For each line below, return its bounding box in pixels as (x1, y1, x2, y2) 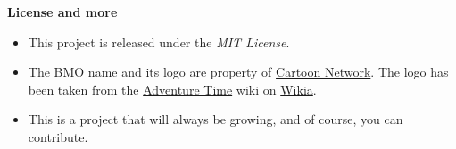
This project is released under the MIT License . (28, 32, 290, 51)
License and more (7, 3, 118, 21)
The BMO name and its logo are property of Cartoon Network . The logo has (28, 62, 449, 81)
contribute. (28, 127, 88, 145)
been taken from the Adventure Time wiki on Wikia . (28, 79, 317, 98)
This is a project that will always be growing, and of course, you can (28, 110, 403, 128)
